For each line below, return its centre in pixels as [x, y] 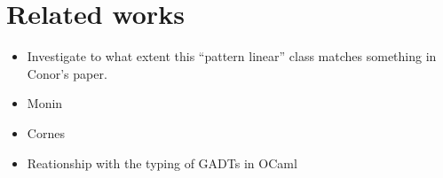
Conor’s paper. [67, 73]
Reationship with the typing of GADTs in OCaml [162, 163]
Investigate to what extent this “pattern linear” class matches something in [232, 56]
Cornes [46, 132]
